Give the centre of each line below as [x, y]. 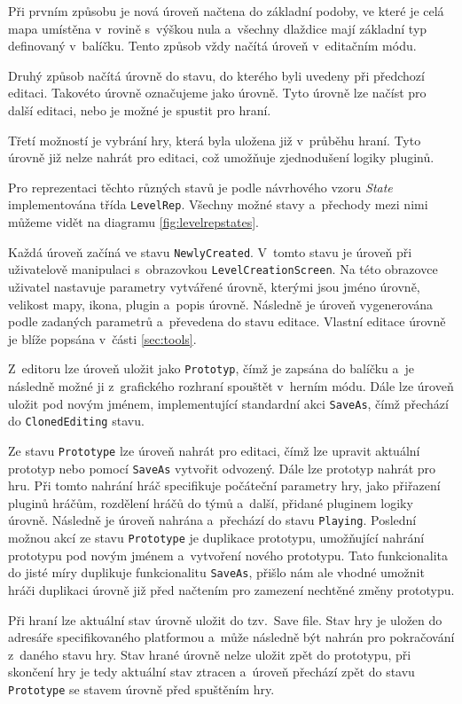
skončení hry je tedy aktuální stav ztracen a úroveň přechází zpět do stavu [211, 672]
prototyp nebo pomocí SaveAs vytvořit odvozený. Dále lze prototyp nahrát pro [222, 468]
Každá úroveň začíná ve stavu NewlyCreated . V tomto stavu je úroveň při [210, 251]
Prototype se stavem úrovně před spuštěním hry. [141, 688]
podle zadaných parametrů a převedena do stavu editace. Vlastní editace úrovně [227, 321]
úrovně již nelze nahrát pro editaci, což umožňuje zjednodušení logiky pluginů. [221, 157]
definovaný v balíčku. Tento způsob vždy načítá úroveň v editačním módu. [212, 46]
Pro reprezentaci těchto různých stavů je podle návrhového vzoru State [200, 187]
